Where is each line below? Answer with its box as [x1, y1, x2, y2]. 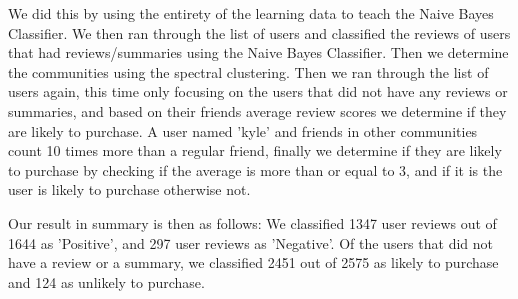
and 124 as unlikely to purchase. [8, 271, 205, 292]
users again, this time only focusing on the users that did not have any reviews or [8, 81, 508, 102]
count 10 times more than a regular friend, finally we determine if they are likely [8, 140, 502, 161]
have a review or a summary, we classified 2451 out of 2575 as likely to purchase [8, 252, 499, 273]
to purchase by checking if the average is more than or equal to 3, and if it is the [8, 159, 503, 180]
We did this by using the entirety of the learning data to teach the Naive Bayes [8, 3, 494, 23]
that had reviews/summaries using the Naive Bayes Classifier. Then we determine [8, 42, 509, 63]
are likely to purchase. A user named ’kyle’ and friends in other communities [8, 120, 478, 141]
